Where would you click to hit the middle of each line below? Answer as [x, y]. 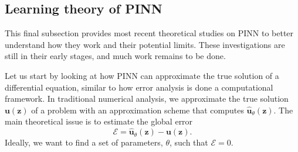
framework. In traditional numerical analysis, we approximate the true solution [147, 99]
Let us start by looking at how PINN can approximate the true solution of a [142, 75]
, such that [189, 142]
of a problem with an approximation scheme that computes [138, 110]
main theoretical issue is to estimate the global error [99, 121]
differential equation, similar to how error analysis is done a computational [139, 87]
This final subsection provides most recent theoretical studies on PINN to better [149, 33]
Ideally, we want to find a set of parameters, [84, 142]
